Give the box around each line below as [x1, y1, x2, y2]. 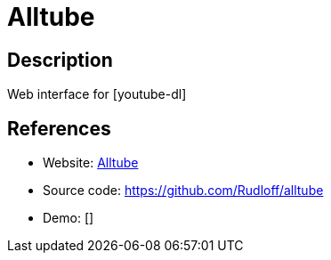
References [7, 117, 111, 140]
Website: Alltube [43, 155, 139, 171]
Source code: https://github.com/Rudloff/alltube [43, 183, 324, 199]
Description [7, 48, 113, 71]
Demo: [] [43, 210, 94, 226]
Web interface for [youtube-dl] [7, 86, 187, 102]
